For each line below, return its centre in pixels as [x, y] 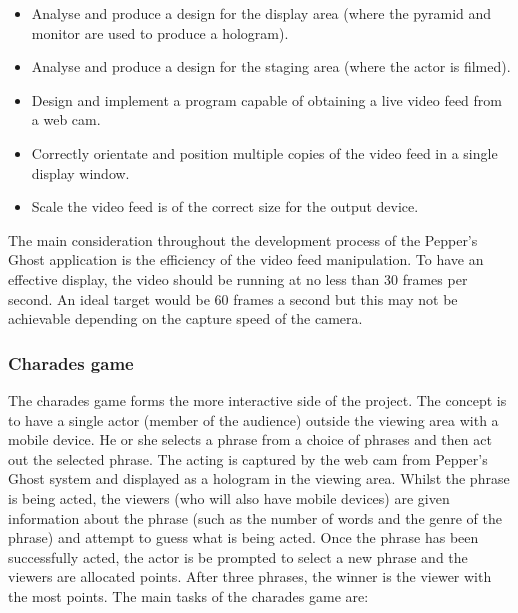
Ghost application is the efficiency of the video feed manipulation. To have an [246, 259]
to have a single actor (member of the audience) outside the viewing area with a [253, 419]
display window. [80, 172]
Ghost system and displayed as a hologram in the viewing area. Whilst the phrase [259, 478]
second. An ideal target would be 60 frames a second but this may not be [233, 298]
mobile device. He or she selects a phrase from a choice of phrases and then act [250, 439]
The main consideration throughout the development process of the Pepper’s [243, 239]
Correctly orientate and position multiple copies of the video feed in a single [264, 152]
